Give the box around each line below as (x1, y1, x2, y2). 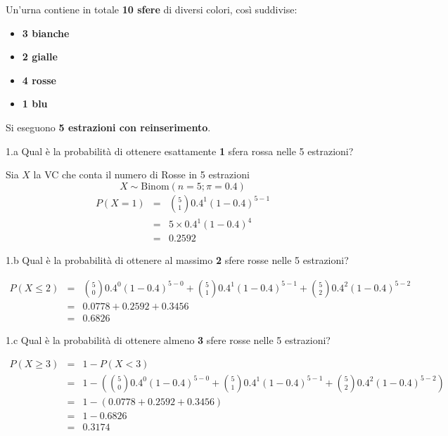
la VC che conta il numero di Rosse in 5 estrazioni (33, 167, 250, 182)
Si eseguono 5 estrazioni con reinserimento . (6, 119, 211, 134)
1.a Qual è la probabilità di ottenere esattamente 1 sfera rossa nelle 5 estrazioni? (6, 143, 354, 158)
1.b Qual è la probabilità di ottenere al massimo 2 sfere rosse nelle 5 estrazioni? (6, 253, 349, 267)
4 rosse (22, 72, 56, 87)
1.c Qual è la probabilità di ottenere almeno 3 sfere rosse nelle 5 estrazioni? (6, 333, 331, 348)
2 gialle (22, 49, 58, 64)
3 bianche (22, 25, 70, 40)
